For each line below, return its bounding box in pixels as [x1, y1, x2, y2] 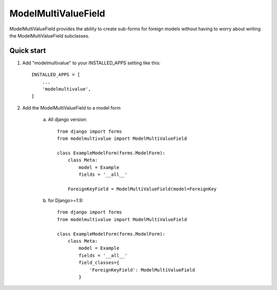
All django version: [48, 116, 87, 123]
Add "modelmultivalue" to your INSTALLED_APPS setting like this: [22, 60, 161, 66]
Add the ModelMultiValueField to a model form [22, 104, 121, 111]
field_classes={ [78, 260, 120, 266]
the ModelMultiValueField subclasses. [9, 32, 90, 39]
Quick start [9, 46, 46, 55]
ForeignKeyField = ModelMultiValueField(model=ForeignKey [67, 186, 217, 192]
